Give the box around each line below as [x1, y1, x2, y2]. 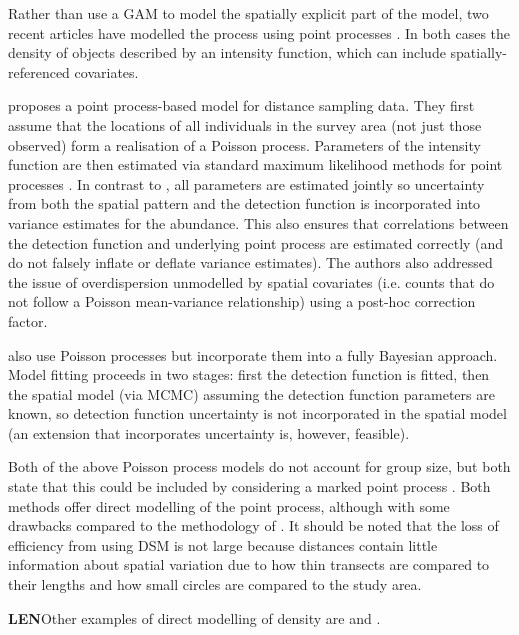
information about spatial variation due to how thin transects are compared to [8, 554, 490, 575]
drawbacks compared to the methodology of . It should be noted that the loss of [8, 515, 499, 536]
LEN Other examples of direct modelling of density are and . [8, 607, 381, 628]
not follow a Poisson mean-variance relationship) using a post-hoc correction [8, 291, 476, 312]
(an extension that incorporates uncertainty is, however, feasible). [8, 422, 410, 443]
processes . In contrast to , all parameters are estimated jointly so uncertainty [8, 173, 485, 194]
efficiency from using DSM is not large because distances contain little [8, 534, 438, 555]
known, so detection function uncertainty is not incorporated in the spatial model [8, 403, 507, 424]
